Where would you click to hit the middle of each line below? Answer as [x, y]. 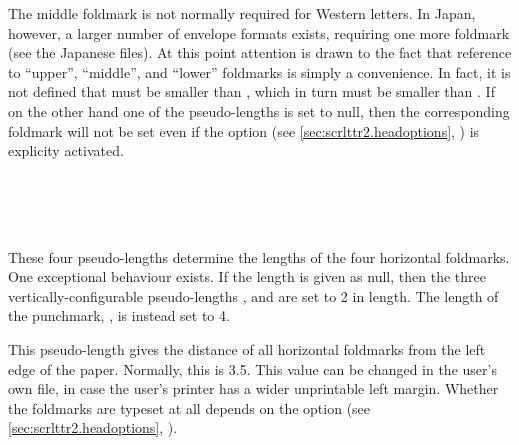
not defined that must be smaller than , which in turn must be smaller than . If [251, 91]
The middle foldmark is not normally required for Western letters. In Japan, [242, 13]
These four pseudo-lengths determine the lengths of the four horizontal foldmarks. [259, 256]
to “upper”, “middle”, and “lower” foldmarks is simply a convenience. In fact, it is [259, 71]
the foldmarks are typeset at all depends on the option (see [189, 407]
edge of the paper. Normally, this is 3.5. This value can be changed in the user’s [252, 368]
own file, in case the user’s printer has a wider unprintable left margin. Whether [253, 388]
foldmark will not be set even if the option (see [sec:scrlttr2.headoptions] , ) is [244, 130]
